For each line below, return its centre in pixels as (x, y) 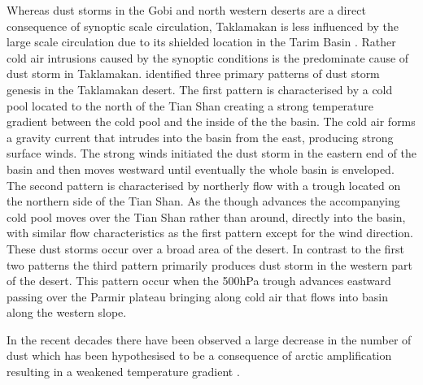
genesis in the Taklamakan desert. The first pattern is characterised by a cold (200, 89)
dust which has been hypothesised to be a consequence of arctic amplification (199, 355)
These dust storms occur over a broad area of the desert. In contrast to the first (205, 248)
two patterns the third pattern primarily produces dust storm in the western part (209, 264)
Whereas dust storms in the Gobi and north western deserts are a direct (186, 10)
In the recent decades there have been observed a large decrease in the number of (209, 339)
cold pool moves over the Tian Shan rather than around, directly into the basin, (206, 216)
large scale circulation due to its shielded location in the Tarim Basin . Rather (201, 42)
